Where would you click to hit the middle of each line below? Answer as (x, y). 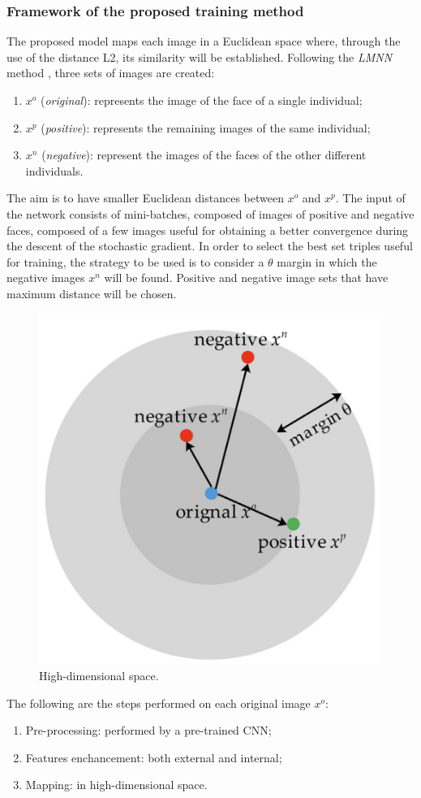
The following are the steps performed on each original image (159, 703)
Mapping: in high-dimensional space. (116, 785)
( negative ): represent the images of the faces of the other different (204, 155)
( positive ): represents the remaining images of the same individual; (206, 127)
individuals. (54, 170)
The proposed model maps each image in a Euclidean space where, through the (204, 41)
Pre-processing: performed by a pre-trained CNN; (148, 730)
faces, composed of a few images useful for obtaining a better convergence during (208, 230)
